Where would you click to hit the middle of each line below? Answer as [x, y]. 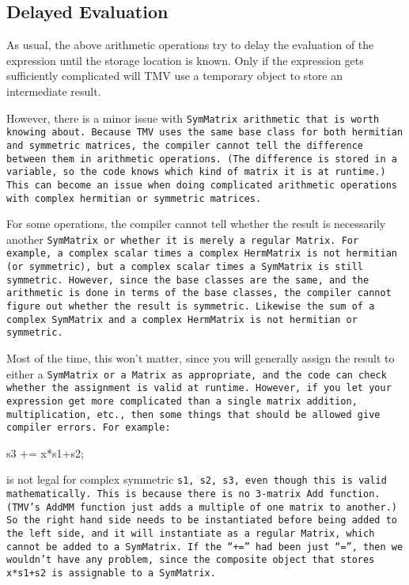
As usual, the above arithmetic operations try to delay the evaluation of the [190, 45]
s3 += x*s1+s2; [45, 452]
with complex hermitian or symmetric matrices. [134, 198]
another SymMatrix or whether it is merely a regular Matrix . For [183, 239]
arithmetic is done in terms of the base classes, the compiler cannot [199, 293]
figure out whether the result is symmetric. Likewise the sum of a [191, 307]
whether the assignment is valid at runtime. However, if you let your [199, 388]
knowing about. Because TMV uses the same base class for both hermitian [205, 133]
